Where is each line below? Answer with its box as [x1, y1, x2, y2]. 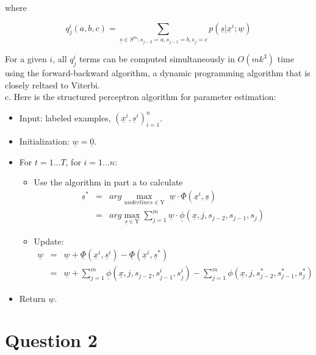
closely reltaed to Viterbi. [5, 78, 100, 91]
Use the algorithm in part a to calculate [34, 176, 183, 188]
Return [19, 292, 46, 304]
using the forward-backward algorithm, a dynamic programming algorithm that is [5, 66, 311, 79]
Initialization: [19, 135, 70, 147]
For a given [5, 52, 47, 65]
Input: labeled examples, [19, 111, 111, 124]
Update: [34, 234, 64, 247]
